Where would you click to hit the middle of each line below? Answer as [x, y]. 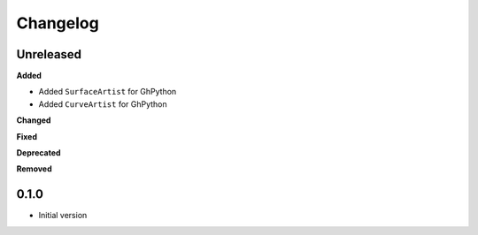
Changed [34, 120]
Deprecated [39, 153]
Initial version [63, 216]
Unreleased [49, 54]
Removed [34, 169]
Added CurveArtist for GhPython [103, 104]
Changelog [58, 23]
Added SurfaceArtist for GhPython [108, 92]
